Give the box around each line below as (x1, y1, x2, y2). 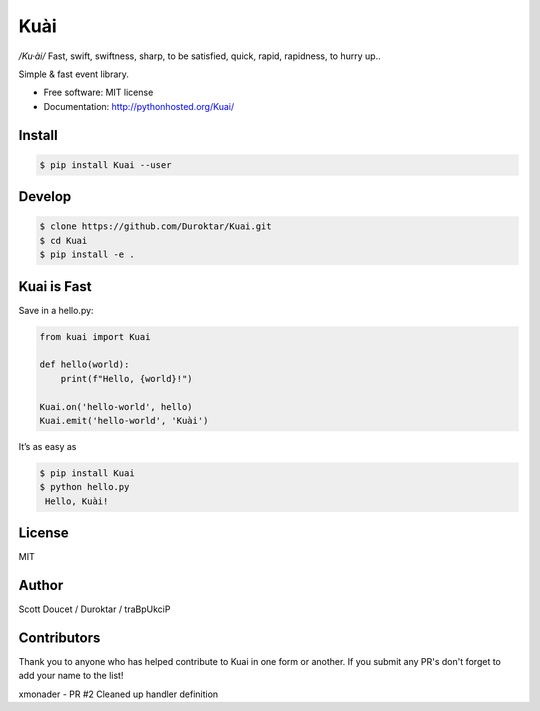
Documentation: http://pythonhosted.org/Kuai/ (43, 100, 235, 112)
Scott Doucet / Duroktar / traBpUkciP (18, 603, 171, 615)
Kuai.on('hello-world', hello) (39, 401, 194, 412)
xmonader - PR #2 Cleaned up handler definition (18, 688, 219, 700)
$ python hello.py (39, 481, 130, 493)
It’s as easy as (18, 440, 77, 452)
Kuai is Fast (18, 278, 92, 295)
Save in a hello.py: (18, 304, 94, 316)
